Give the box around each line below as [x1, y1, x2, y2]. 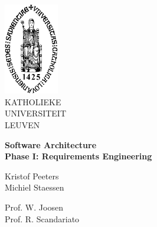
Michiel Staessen [5, 181, 64, 193]
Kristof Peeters [5, 169, 59, 182]
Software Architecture [5, 138, 97, 151]
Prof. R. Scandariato [5, 212, 80, 225]
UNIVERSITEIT [5, 107, 67, 119]
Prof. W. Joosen [5, 201, 63, 213]
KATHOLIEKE [5, 95, 61, 108]
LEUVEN [5, 118, 40, 131]
